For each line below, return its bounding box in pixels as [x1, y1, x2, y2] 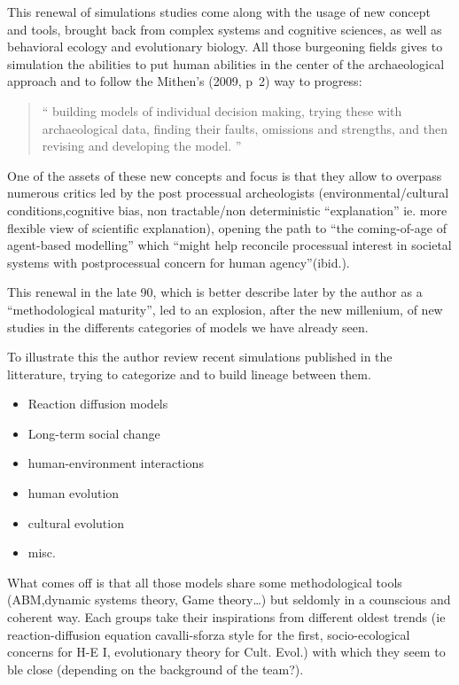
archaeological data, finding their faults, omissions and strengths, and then [42, 119, 447, 137]
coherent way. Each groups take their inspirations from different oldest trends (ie [7, 608, 446, 627]
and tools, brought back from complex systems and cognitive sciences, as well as [7, 19, 442, 38]
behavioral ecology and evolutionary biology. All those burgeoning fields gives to [7, 37, 443, 56]
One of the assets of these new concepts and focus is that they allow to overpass [7, 166, 442, 184]
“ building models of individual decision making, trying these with [42, 101, 402, 120]
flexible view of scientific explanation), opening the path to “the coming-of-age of [7, 218, 447, 237]
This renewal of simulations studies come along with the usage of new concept [7, 3, 432, 20]
